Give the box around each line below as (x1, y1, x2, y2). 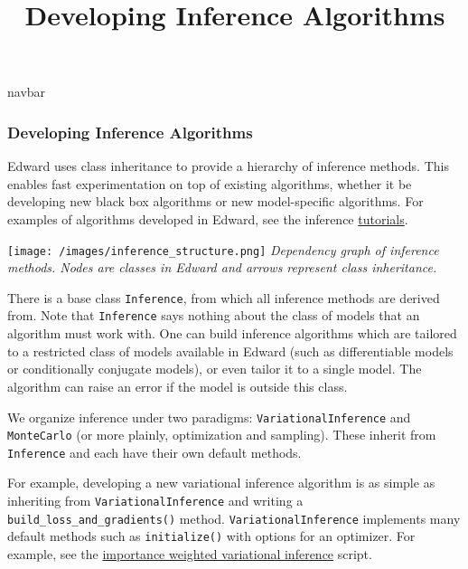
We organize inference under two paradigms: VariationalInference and (7, 407, 411, 426)
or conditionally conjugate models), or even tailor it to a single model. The (7, 359, 422, 378)
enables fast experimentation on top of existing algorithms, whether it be (7, 174, 412, 193)
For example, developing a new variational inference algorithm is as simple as (7, 473, 435, 492)
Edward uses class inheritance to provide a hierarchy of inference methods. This (7, 156, 449, 175)
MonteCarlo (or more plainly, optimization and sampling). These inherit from (7, 425, 436, 444)
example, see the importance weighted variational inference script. (7, 545, 372, 564)
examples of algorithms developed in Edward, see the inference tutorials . (7, 209, 408, 228)
